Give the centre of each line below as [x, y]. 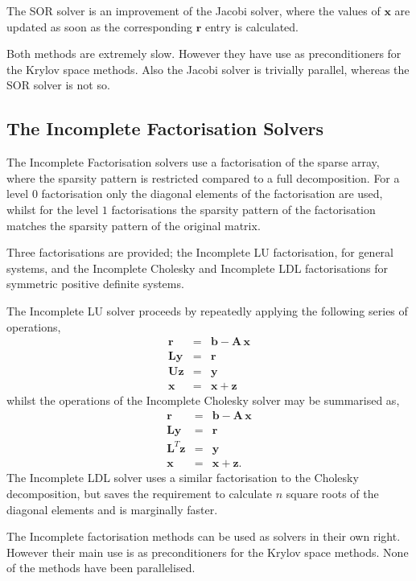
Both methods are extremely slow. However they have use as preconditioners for [204, 54]
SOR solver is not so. [58, 85]
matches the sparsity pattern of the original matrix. [134, 225]
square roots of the [332, 494]
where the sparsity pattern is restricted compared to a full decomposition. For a [203, 177]
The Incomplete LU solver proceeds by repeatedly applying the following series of [207, 310]
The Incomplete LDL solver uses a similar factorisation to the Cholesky [183, 478]
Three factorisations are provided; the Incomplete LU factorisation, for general [200, 252]
